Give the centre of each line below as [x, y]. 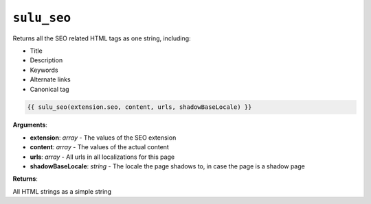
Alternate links [50, 79]
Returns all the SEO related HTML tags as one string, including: [102, 38]
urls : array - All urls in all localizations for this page [102, 157]
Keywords [44, 70]
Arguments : [30, 125]
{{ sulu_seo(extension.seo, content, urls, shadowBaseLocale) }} [139, 107]
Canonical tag [49, 89]
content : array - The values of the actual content [100, 147]
